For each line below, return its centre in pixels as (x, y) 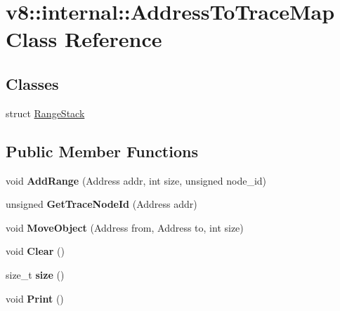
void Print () (35, 298)
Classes (32, 83)
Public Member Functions (102, 151)
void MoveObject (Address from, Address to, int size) (125, 227)
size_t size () (35, 274)
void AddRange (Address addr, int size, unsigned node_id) (136, 180)
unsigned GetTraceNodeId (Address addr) (102, 204)
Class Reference (84, 39)
